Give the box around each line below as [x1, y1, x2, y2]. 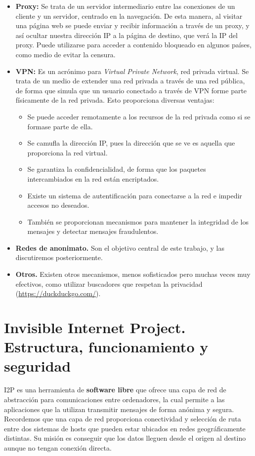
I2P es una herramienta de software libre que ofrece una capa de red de [4, 384, 226, 395]
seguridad [4, 356, 71, 376]
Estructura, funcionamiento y [4, 337, 209, 357]
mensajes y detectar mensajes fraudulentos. [27, 226, 159, 236]
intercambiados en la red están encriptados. [27, 173, 159, 184]
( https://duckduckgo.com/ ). [15, 288, 101, 299]
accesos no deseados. [27, 200, 89, 210]
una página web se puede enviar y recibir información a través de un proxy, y [15, 20, 250, 31]
